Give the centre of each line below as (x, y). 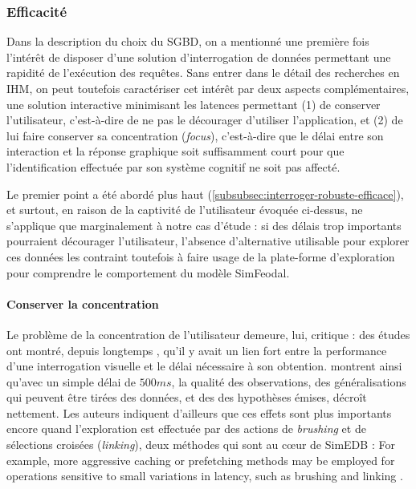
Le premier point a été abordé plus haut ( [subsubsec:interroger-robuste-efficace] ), (205, 194)
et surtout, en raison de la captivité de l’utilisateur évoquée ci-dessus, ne (185, 210)
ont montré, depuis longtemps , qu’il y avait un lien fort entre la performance (197, 350)
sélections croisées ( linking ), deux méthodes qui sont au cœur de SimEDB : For (201, 445)
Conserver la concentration (83, 303)
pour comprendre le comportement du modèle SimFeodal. (148, 272)
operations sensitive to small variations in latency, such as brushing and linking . (205, 476)
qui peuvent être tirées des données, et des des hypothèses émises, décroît (187, 397)
